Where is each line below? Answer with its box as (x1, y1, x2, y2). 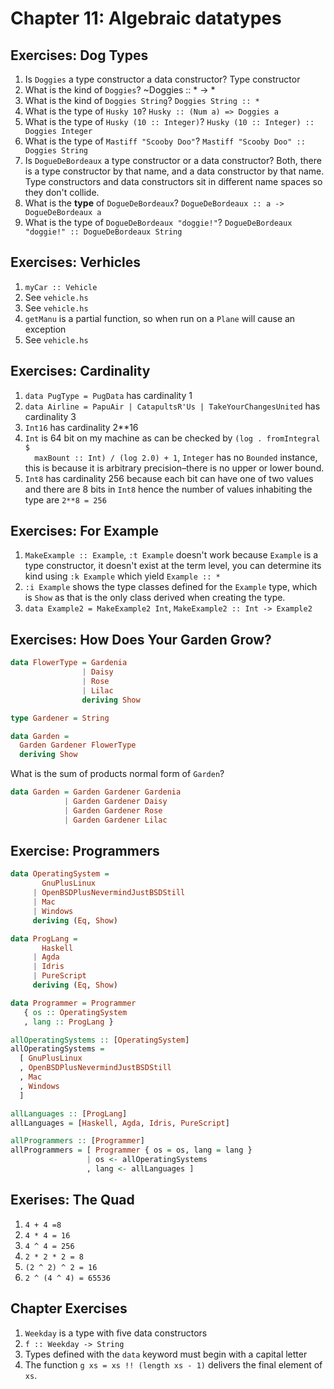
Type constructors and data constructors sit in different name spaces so (24, 176, 323, 187)
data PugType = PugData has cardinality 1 (24, 389, 193, 401)
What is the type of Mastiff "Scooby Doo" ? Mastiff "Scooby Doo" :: (24, 135, 306, 147)
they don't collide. (24, 187, 100, 198)
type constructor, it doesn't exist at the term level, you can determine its (24, 560, 322, 572)
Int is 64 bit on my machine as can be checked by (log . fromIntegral (24, 432, 321, 444)
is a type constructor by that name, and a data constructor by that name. (24, 165, 325, 177)
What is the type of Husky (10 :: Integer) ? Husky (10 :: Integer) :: (24, 116, 315, 127)
